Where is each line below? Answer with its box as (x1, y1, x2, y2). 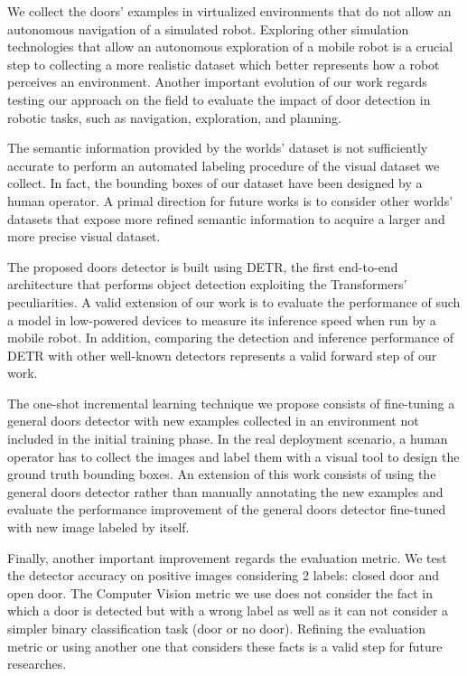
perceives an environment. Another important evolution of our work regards (7, 72, 427, 91)
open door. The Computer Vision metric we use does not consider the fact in (7, 583, 433, 602)
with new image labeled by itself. (7, 518, 190, 537)
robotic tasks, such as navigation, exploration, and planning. (7, 108, 341, 127)
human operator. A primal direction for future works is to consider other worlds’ (7, 191, 453, 210)
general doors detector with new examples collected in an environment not (7, 411, 419, 430)
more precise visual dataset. (7, 227, 161, 246)
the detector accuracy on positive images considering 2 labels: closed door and (7, 566, 440, 585)
